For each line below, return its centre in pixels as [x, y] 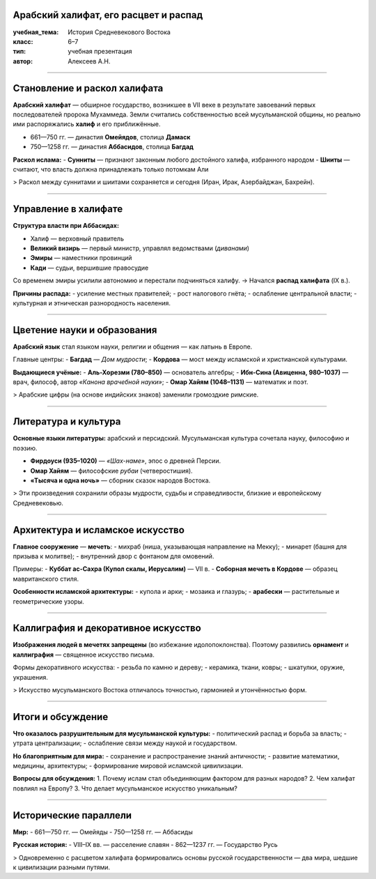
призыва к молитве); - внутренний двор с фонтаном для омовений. [113, 556]
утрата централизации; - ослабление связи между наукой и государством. [125, 743]
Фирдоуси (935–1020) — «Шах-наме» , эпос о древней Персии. [126, 461]
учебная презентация [100, 52]
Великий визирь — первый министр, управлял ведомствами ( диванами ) [140, 248]
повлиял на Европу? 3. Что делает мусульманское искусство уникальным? [125, 788]
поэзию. [25, 448]
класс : [23, 41]
